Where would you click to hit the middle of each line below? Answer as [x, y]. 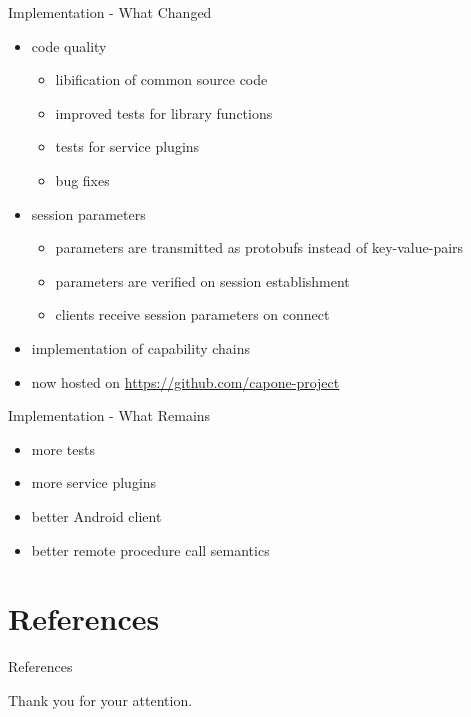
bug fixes [82, 179]
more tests [63, 448]
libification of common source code [161, 79]
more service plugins [94, 482]
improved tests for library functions [164, 112]
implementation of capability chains [141, 347]
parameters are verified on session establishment [202, 280]
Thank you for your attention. [100, 699]
